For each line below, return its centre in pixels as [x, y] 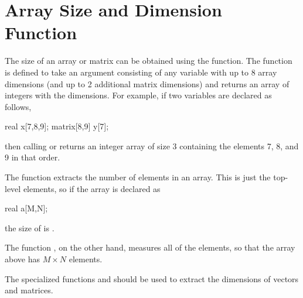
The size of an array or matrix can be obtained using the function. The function [149, 61]
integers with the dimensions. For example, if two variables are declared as [138, 95]
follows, [18, 106]
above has [22, 259]
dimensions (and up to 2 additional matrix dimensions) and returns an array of [147, 83]
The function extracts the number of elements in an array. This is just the [138, 177]
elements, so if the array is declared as [92, 188]
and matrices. [29, 290]
